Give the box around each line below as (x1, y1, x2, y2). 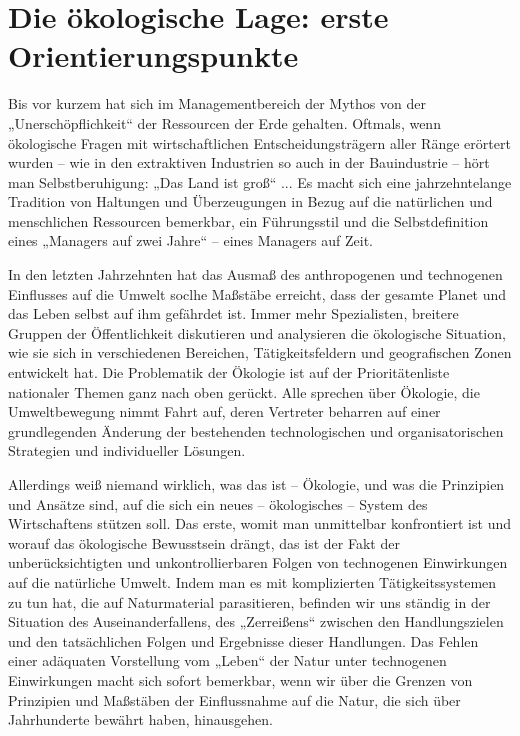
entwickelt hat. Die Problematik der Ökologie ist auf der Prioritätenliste (8, 362, 450, 383)
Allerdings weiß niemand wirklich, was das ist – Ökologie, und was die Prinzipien (8, 474, 505, 494)
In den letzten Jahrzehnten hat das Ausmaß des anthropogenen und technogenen (8, 264, 503, 285)
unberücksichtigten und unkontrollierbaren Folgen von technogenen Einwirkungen (8, 552, 508, 573)
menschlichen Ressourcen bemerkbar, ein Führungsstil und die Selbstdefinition (8, 210, 489, 231)
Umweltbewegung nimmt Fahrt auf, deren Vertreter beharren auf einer (8, 401, 441, 422)
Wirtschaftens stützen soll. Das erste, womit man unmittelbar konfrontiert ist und (8, 513, 511, 534)
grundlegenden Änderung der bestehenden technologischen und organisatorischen (8, 420, 504, 441)
